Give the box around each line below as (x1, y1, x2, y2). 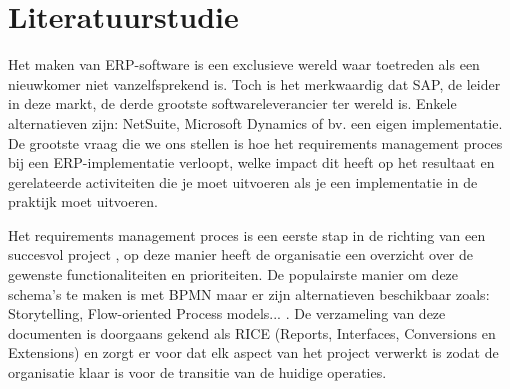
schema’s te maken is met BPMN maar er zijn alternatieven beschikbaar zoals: (8, 283, 490, 304)
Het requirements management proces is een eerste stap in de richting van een (8, 224, 486, 245)
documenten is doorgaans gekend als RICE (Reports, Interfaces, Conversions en (8, 322, 496, 343)
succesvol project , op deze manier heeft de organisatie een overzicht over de (8, 244, 474, 265)
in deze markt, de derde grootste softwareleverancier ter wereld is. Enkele (8, 93, 457, 114)
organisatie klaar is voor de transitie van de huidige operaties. (8, 362, 387, 383)
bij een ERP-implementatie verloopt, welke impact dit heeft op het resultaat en (8, 152, 495, 173)
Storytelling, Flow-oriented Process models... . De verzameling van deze (8, 303, 446, 324)
